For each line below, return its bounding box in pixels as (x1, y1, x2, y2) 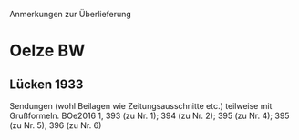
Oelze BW (9, 41, 86, 61)
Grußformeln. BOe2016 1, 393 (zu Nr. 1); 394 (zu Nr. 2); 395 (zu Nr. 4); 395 (9, 110, 290, 121)
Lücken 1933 (9, 76, 84, 92)
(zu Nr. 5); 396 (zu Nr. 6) (9, 120, 102, 131)
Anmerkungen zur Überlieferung (9, 9, 132, 19)
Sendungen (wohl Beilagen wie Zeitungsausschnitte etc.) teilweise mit (9, 101, 273, 111)
